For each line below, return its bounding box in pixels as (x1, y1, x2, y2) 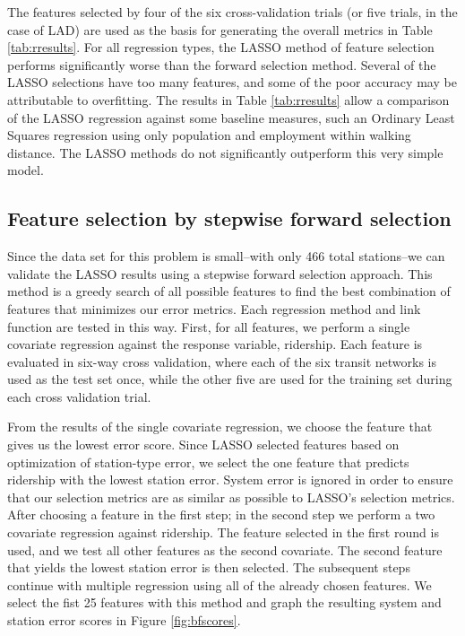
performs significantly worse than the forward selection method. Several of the (7, 55, 436, 74)
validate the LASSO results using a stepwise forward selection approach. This (7, 264, 433, 283)
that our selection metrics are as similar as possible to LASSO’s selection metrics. (7, 487, 455, 506)
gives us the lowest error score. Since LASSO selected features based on (7, 435, 400, 454)
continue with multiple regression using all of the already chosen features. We (7, 575, 432, 594)
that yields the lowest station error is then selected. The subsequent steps (7, 558, 410, 577)
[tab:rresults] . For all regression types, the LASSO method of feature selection (7, 38, 435, 57)
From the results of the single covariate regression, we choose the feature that (7, 417, 433, 436)
